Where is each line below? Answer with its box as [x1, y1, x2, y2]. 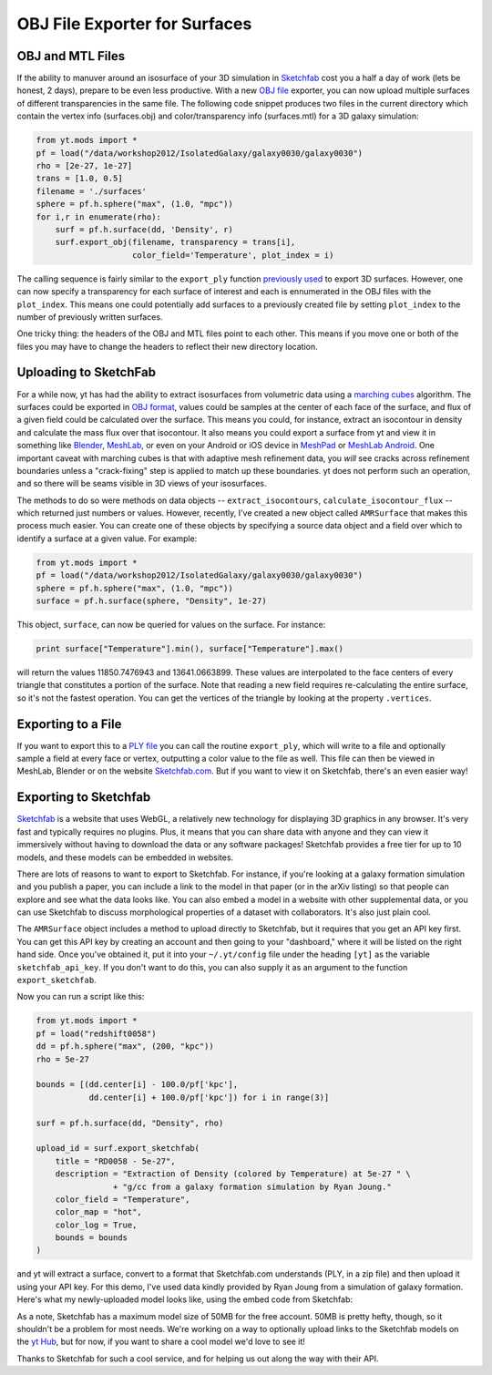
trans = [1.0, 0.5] [36, 173, 123, 184]
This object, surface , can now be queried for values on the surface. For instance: [16, 620, 326, 631]
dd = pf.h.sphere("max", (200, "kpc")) [36, 1042, 214, 1052]
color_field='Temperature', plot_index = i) [132, 250, 334, 260]
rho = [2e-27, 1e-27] [36, 160, 133, 170]
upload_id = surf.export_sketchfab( [36, 1144, 200, 1154]
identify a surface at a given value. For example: [16, 533, 198, 544]
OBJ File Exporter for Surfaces [16, 14, 252, 34]
